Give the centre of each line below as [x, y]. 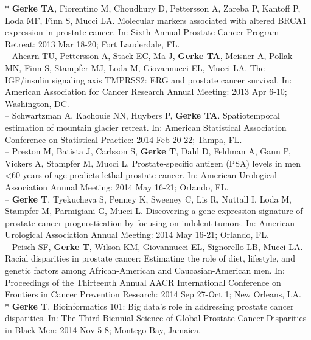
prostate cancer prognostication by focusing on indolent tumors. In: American [150, 222]
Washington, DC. [37, 103]
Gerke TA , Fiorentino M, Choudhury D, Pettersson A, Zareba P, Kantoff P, [156, 8]
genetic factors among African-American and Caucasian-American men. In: [145, 270]
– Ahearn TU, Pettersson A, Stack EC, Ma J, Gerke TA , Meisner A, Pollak [149, 56]
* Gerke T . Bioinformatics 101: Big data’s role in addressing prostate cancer [149, 306]
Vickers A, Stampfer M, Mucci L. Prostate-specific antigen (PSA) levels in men [153, 163]
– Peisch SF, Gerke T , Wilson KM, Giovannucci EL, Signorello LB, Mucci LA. [154, 246]
